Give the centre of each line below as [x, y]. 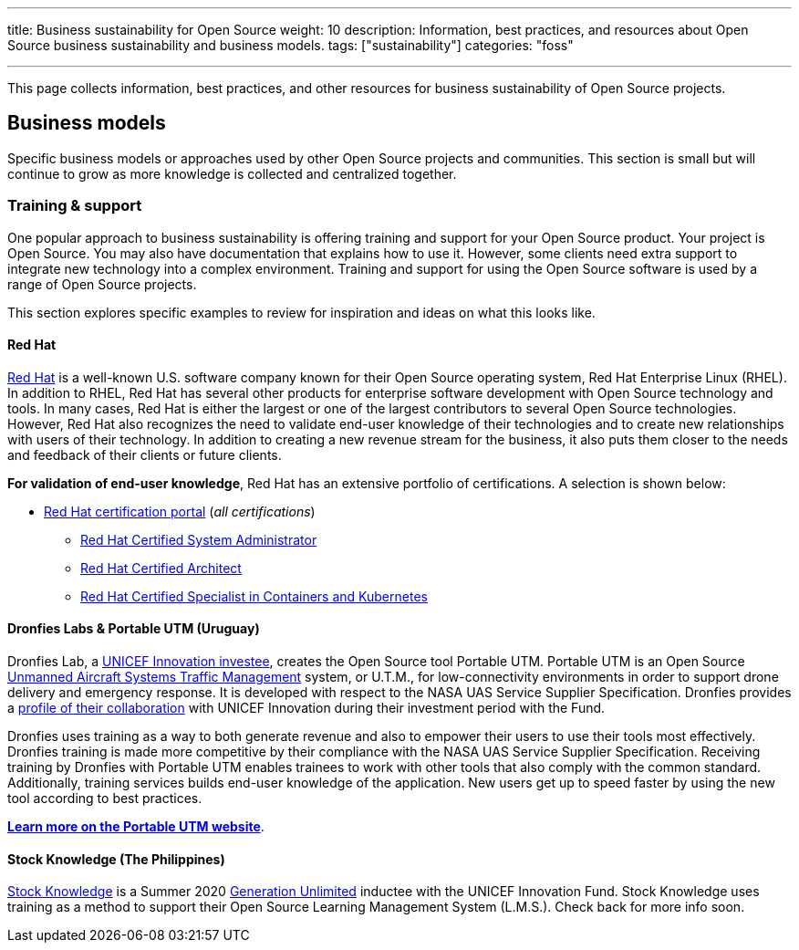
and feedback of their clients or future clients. [145, 454]
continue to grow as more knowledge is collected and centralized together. [232, 173]
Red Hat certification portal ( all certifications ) [180, 511]
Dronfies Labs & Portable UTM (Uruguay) [134, 629]
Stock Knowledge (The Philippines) [116, 859]
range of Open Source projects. [102, 284]
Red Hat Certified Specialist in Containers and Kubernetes [254, 596]
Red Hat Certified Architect [161, 568]
